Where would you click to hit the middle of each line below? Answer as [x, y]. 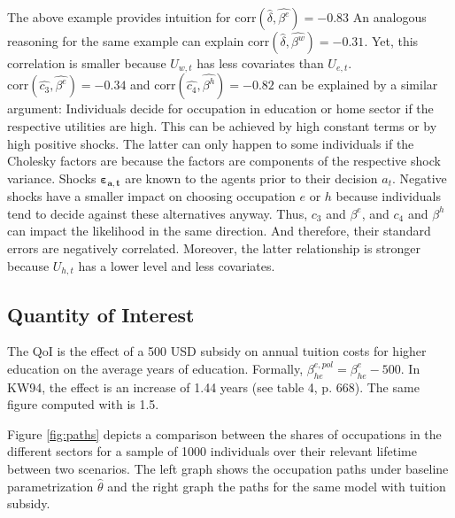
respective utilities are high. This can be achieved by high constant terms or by [222, 126]
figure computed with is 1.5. [83, 404]
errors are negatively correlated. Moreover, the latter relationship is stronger [214, 248]
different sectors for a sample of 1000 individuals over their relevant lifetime [212, 451]
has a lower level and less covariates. [177, 265]
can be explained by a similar [358, 85]
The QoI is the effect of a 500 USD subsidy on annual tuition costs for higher [217, 351]
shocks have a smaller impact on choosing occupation [151, 196]
